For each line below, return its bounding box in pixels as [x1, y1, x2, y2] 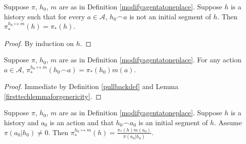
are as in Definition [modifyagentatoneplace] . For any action [59, 54, 242, 65]
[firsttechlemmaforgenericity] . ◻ [4, 91, 102, 101]
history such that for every [4, 11, 85, 21]
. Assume [214, 117, 242, 127]
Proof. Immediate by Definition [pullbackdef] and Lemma [4, 81, 178, 92]
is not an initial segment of [129, 11, 211, 21]
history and [4, 117, 39, 127]
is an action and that [50, 117, 114, 127]
